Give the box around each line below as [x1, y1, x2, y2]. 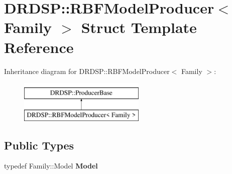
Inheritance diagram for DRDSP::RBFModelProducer [4, 65, 170, 76]
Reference [4, 36, 74, 57]
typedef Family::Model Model [4, 160, 98, 171]
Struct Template [81, 17, 197, 37]
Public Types [4, 137, 74, 152]
